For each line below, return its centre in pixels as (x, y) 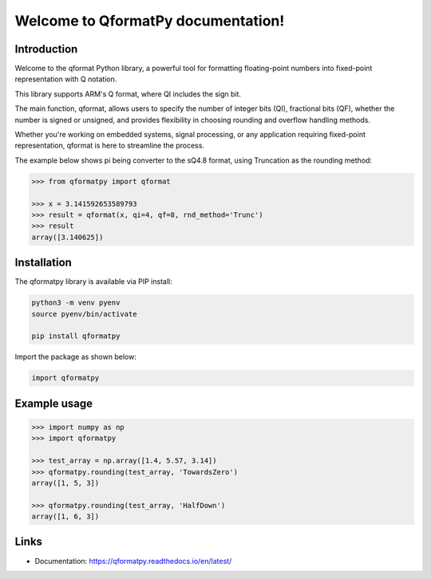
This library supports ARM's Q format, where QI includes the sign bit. (128, 94)
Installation (43, 263)
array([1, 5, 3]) (65, 483)
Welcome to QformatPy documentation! (150, 21)
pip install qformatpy (76, 336)
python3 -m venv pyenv (76, 303)
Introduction (46, 49)
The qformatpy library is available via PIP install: (93, 282)
